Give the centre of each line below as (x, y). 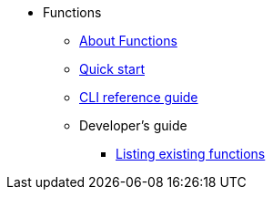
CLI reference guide (139, 97)
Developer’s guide (133, 125)
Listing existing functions (191, 154)
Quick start (112, 69)
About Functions (128, 41)
